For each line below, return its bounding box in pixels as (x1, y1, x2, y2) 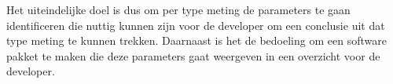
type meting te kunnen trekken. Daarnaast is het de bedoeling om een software (6, 32, 387, 49)
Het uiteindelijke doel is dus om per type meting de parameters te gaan (6, 2, 351, 17)
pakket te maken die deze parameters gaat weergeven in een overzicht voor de (6, 47, 380, 64)
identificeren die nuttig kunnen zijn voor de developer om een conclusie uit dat (6, 16, 385, 33)
